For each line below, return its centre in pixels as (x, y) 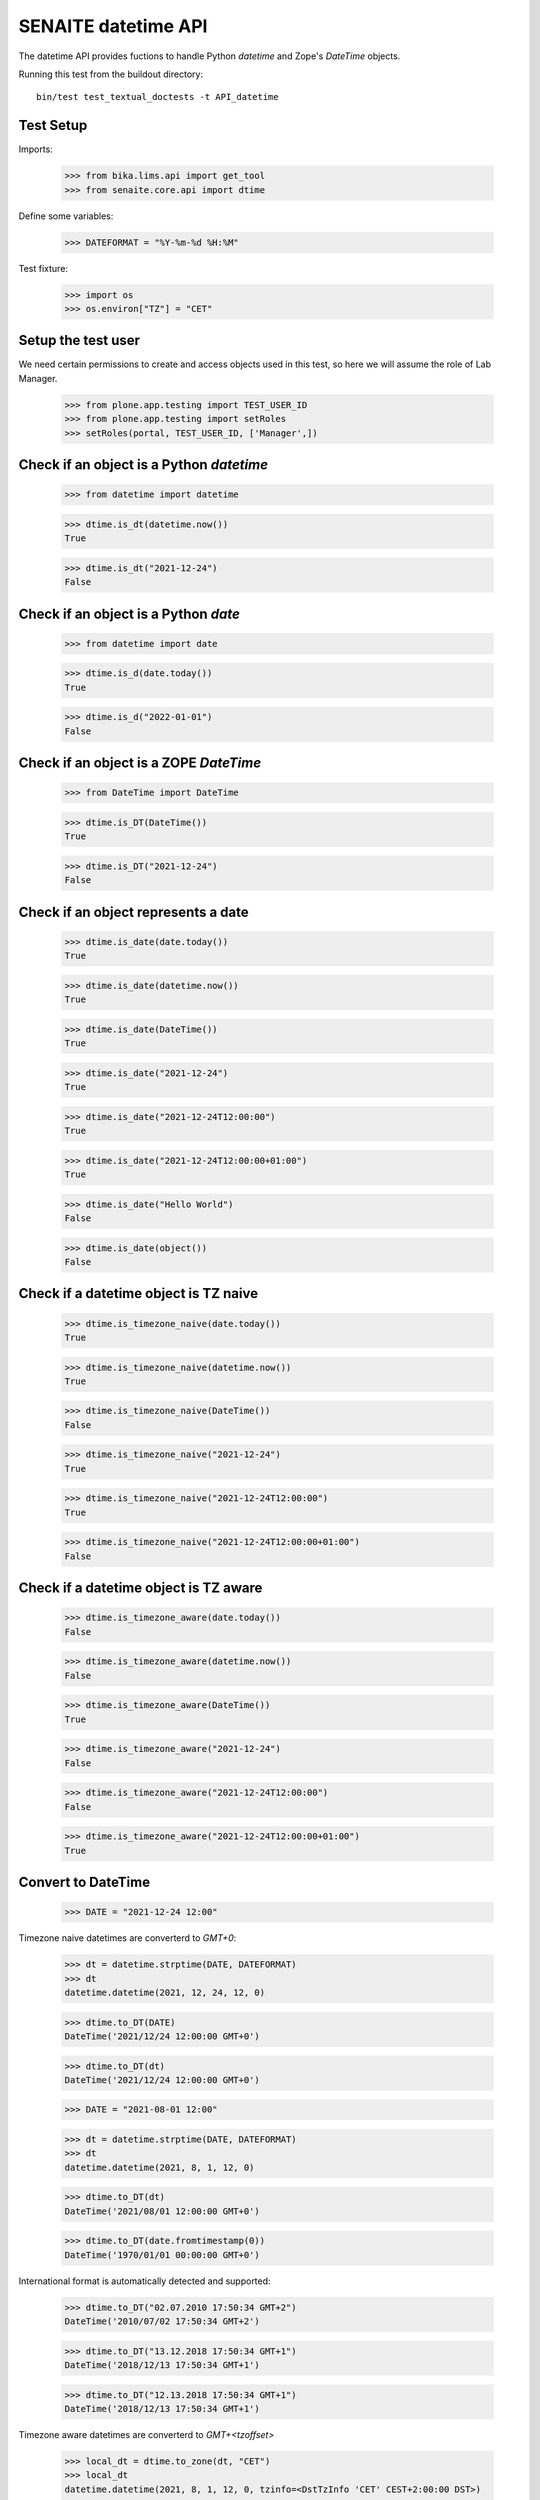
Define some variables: (66, 216)
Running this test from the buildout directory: (111, 74)
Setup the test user (79, 340)
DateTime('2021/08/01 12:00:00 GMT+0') (162, 2211)
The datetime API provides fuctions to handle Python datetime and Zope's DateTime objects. (209, 56)
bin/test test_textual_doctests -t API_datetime (157, 97)
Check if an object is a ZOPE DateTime (140, 763)
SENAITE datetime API (113, 26)
